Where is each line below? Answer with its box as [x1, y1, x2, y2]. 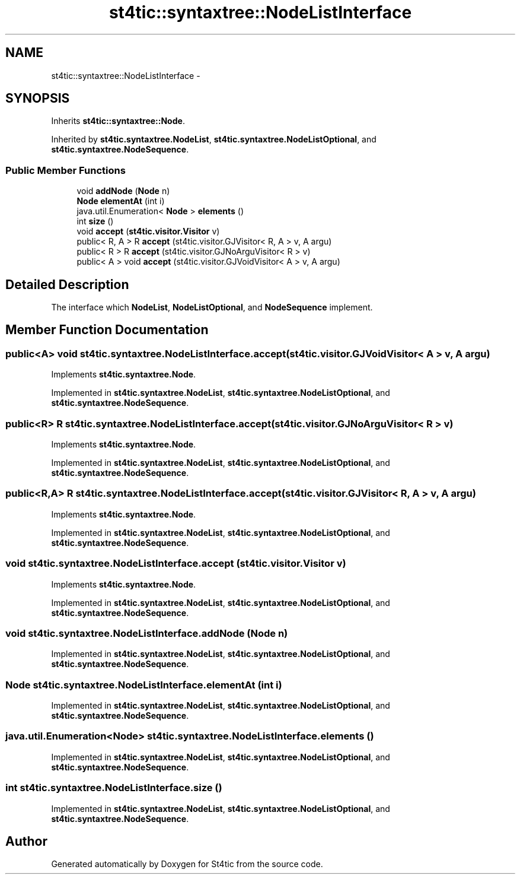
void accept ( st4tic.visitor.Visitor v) [76, 226, 220, 237]
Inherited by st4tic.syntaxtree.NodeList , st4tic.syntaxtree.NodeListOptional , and [51, 134, 377, 145]
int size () [76, 216, 114, 227]
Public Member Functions [5, 164, 126, 176]
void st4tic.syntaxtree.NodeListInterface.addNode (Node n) [5, 627, 288, 639]
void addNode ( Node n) [76, 186, 170, 196]
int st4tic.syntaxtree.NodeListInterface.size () [5, 782, 222, 794]
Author [5, 833, 47, 849]
